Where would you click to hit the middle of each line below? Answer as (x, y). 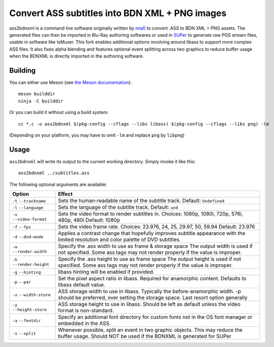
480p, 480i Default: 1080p (89, 220)
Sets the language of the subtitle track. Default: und (118, 207)
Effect (65, 194)
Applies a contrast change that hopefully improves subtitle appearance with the (152, 234)
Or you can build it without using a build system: (59, 112)
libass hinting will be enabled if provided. (106, 272)
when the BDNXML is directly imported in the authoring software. (77, 56)
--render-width (30, 252)
